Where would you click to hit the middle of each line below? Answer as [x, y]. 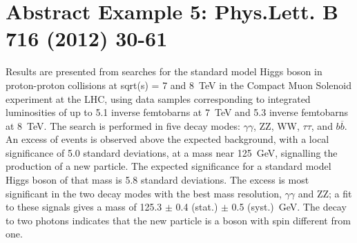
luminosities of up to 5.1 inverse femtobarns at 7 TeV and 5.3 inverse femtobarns [177, 112]
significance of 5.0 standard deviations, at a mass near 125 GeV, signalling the [172, 152]
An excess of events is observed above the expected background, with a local [167, 139]
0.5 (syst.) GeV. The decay [289, 207]
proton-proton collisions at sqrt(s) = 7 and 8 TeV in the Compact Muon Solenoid [178, 85]
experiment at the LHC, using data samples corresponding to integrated [158, 98]
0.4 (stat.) [197, 207]
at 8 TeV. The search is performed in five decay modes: [123, 125]
